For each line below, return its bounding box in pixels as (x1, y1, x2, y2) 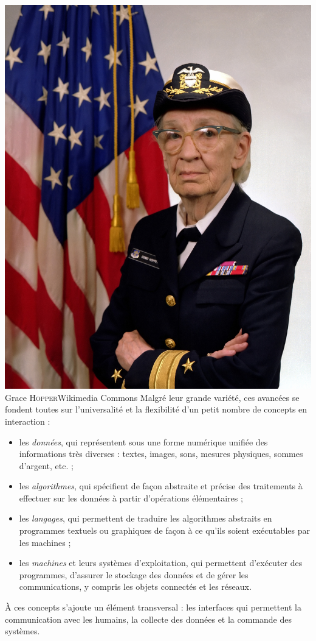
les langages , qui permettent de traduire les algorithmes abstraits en (19, 512, 272, 525)
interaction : (5, 414, 50, 427)
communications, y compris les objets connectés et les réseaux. (19, 580, 252, 593)
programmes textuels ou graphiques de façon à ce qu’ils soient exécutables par (19, 524, 310, 537)
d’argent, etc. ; (19, 459, 74, 472)
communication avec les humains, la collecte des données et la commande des (5, 612, 292, 625)
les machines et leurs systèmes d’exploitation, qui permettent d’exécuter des (19, 556, 303, 569)
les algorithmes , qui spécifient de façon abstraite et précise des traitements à (19, 480, 303, 492)
